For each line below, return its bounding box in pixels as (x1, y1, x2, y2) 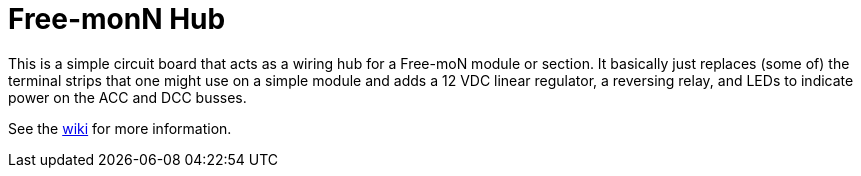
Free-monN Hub (8, 2, 226, 36)
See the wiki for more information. (8, 119, 232, 137)
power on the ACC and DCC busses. (8, 88, 247, 106)
